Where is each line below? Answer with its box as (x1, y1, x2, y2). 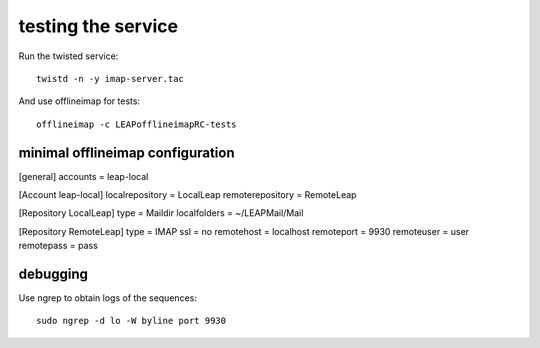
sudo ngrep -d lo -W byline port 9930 (36, 315, 227, 327)
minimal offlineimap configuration (18, 144, 235, 161)
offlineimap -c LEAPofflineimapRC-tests (36, 118, 237, 130)
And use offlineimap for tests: (18, 95, 140, 107)
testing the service (18, 15, 179, 37)
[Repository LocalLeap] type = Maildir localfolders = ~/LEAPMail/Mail (18, 207, 304, 219)
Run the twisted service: (18, 50, 119, 62)
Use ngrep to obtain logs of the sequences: (18, 292, 197, 304)
